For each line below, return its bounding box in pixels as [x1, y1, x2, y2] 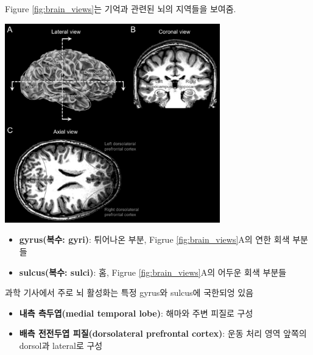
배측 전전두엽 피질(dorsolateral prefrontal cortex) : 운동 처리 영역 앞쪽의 [19, 327, 307, 340]
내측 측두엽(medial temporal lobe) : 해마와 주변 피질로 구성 [19, 306, 253, 319]
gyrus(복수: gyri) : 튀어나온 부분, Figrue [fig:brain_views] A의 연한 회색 [19, 233, 290, 246]
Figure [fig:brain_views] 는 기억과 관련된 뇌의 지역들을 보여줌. [5, 2, 236, 15]
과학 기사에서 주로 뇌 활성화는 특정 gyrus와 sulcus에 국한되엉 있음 [5, 286, 254, 299]
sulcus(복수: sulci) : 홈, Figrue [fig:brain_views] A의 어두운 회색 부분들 [19, 265, 287, 278]
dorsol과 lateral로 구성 [19, 339, 103, 352]
